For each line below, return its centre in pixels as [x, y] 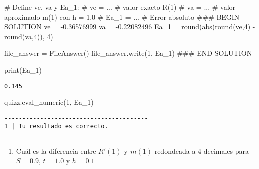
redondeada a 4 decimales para [202, 151]
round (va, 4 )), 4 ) [29, 36]
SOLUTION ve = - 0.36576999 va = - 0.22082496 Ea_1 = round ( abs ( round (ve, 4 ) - [130, 26]
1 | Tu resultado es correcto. [56, 127]
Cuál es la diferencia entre [56, 151]
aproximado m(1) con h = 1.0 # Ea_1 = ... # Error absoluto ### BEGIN [122, 16]
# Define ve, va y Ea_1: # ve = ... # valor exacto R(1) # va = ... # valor [120, 7]
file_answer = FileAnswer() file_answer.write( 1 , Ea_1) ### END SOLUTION [128, 53]
